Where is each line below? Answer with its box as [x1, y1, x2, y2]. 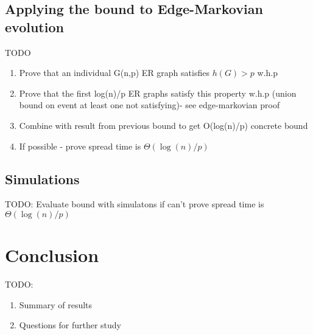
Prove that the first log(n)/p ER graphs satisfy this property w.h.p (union [19, 86, 297, 99]
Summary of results [19, 298, 93, 311]
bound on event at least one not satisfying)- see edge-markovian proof [19, 98, 280, 111]
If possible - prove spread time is [19, 139, 141, 152]
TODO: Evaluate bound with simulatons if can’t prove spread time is [5, 198, 264, 210]
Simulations [5, 169, 80, 188]
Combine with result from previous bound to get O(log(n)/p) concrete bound [19, 119, 308, 131]
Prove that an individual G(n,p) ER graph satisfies [19, 66, 209, 79]
